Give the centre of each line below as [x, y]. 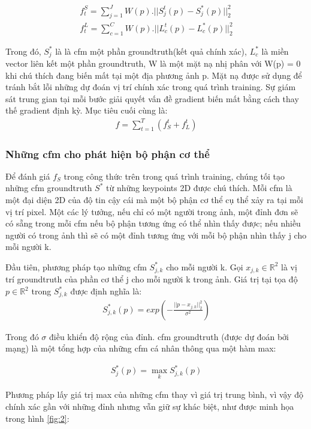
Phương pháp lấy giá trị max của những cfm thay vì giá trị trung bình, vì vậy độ [154, 394]
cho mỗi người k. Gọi [205, 266]
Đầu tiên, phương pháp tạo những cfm [76, 266]
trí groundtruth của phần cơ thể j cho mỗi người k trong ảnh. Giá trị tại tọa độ [152, 279]
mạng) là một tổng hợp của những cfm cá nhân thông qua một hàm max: [141, 348]
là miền [275, 51]
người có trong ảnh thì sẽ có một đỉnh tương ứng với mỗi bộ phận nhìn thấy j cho [156, 235]
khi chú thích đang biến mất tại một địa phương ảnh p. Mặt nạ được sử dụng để [154, 75]
